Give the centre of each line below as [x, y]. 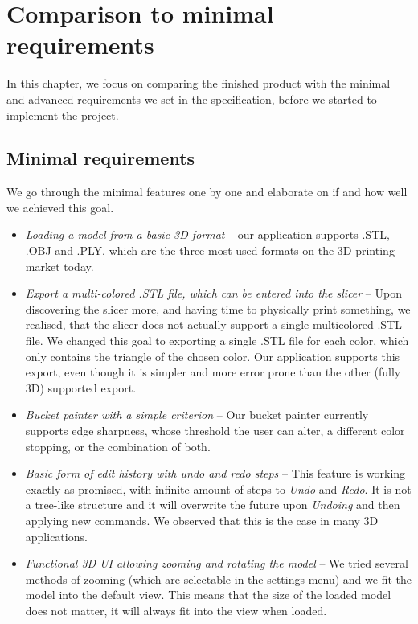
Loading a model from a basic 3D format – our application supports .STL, [207, 234]
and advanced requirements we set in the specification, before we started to [192, 99]
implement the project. [63, 115]
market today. [59, 266]
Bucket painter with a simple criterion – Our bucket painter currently [197, 415]
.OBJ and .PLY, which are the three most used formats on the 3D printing [210, 250]
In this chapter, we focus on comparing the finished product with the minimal [199, 83]
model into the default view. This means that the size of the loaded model [208, 595]
